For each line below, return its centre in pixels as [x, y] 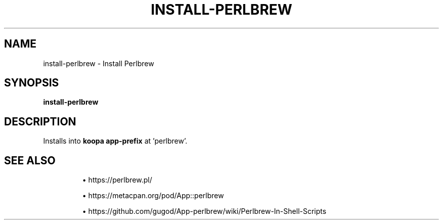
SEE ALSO [30, 160]
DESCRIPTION [40, 121]
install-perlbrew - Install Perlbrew [99, 63]
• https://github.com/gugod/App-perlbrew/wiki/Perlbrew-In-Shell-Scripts [204, 211]
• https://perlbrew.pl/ [117, 180]
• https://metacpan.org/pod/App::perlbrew [153, 196]
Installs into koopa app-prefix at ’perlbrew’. [115, 141]
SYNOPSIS [32, 83]
